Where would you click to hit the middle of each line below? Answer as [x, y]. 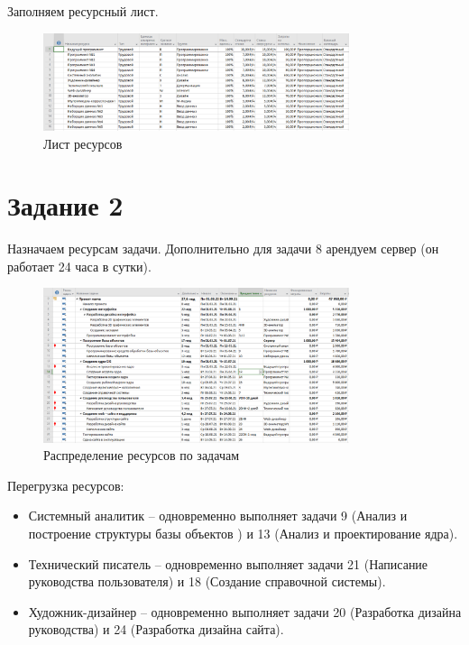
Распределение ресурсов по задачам [141, 455]
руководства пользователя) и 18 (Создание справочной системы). [207, 581]
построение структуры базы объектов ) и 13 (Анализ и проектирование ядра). [243, 534]
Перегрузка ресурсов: [66, 485]
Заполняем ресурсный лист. [83, 11]
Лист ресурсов [83, 143]
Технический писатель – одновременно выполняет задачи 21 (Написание [228, 563]
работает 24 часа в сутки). [79, 266]
